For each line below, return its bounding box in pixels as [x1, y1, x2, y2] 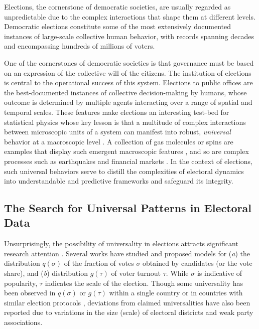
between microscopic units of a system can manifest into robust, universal [4, 126, 231, 137]
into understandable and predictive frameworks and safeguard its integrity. [4, 176, 233, 186]
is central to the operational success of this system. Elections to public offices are [4, 77, 253, 88]
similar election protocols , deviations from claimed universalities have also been [4, 297, 250, 307]
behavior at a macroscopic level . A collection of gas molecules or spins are [4, 136, 233, 146]
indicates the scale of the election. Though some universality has [45, 277, 243, 288]
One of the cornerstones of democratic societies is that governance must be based [4, 57, 254, 68]
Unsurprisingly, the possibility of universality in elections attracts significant [4, 238, 238, 249]
